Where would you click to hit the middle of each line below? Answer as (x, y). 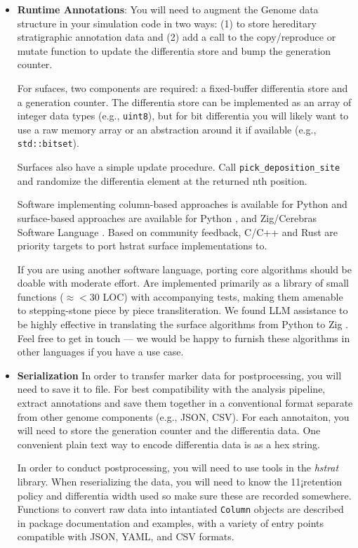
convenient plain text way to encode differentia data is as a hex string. (168, 444)
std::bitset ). (48, 143)
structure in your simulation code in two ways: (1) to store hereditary (167, 23)
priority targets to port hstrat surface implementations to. (142, 246)
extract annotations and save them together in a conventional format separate (185, 403)
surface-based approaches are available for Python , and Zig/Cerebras (167, 217)
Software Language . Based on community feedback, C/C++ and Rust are (177, 231)
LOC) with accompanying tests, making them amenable (223, 296)
